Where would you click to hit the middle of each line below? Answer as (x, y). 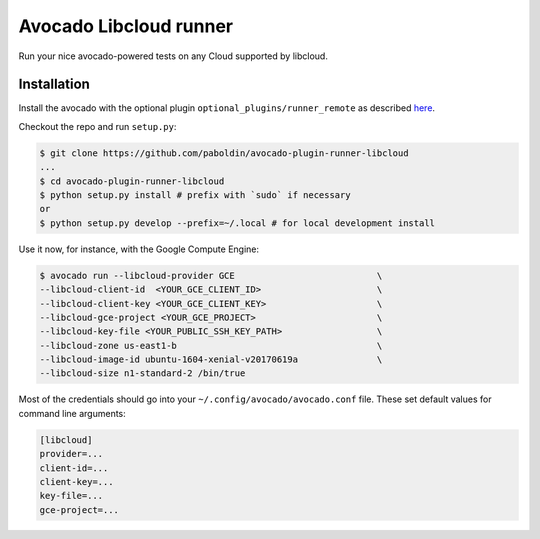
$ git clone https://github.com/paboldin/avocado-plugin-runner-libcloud (224, 153)
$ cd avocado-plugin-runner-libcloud (132, 181)
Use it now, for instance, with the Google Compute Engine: (139, 249)
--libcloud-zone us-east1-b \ (211, 345)
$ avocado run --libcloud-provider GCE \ (211, 275)
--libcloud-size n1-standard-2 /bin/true (142, 373)
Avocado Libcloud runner (126, 26)
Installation (54, 84)
